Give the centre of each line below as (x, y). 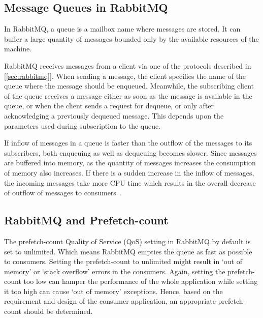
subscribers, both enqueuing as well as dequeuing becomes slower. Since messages (130, 152)
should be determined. (58, 311)
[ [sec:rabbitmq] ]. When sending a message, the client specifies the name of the (125, 76)
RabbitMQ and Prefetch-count (86, 220)
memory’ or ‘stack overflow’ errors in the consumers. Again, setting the (115, 271)
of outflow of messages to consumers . (63, 193)
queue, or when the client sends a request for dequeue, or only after (109, 106)
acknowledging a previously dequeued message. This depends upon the (114, 115)
